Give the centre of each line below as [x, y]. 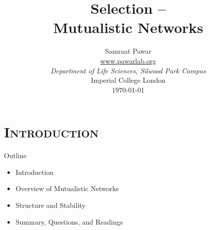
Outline [15, 155]
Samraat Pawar [128, 51]
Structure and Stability [51, 205]
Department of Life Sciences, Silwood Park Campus [128, 70]
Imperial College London [128, 80]
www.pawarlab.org [128, 60]
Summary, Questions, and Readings [69, 221]
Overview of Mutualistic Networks [67, 188]
